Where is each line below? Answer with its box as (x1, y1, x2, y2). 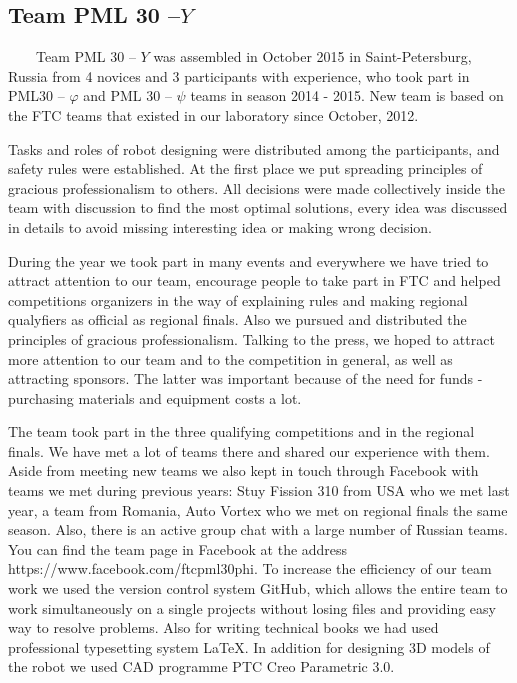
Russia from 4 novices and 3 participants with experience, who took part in (8, 65, 470, 86)
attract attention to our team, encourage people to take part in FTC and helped (8, 270, 501, 291)
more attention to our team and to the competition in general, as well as (8, 348, 453, 369)
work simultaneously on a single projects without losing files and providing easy (8, 597, 496, 618)
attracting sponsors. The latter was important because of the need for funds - (8, 368, 483, 389)
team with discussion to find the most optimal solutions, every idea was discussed (8, 197, 508, 218)
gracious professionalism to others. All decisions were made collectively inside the (8, 177, 505, 198)
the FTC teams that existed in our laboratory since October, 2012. (8, 104, 419, 125)
